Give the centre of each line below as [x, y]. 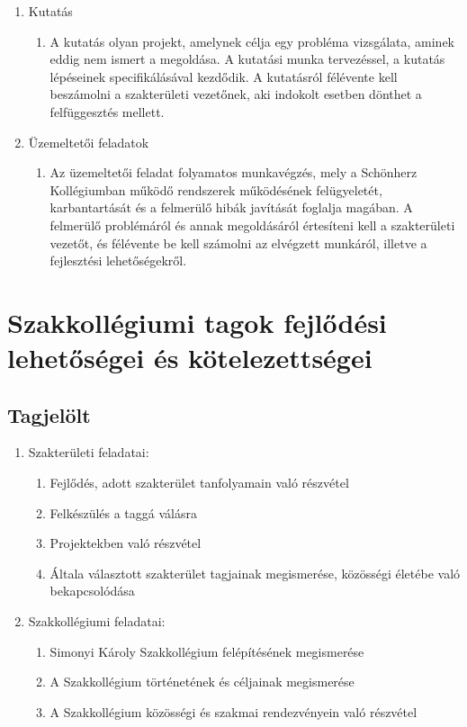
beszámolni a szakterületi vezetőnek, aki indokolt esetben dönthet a [236, 94]
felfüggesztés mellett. [107, 111]
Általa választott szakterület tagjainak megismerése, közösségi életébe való [255, 573]
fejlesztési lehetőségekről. [118, 260]
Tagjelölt [49, 414]
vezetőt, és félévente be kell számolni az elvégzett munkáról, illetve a [238, 242]
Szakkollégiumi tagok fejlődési [197, 322]
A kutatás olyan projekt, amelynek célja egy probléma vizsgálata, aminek [252, 41]
